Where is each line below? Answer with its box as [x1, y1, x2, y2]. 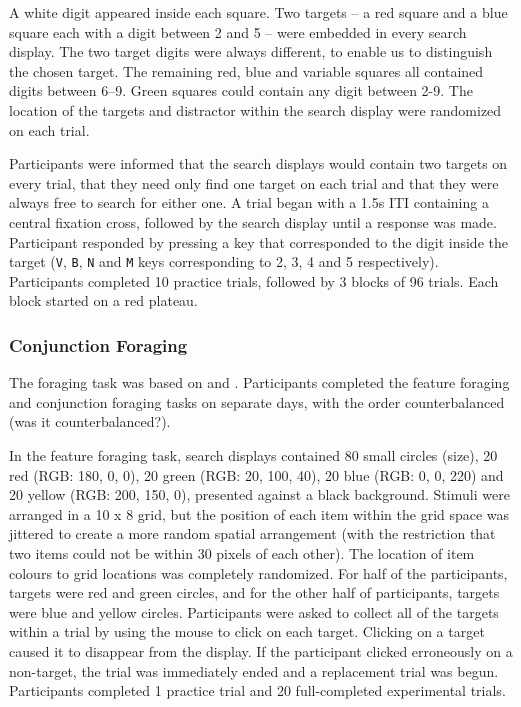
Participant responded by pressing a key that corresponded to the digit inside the [9, 231, 508, 252]
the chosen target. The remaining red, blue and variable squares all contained [9, 60, 484, 81]
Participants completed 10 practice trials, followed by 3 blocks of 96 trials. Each [9, 270, 499, 291]
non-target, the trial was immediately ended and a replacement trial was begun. [9, 660, 499, 681]
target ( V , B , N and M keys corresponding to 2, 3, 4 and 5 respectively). [9, 251, 439, 272]
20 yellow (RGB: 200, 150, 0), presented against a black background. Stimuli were [9, 484, 510, 505]
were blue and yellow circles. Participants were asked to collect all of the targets [9, 601, 499, 622]
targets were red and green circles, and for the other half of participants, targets [9, 582, 500, 603]
